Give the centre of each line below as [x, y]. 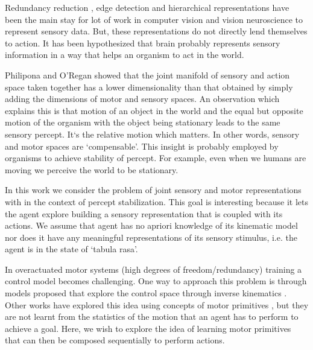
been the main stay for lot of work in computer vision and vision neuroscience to [154, 19]
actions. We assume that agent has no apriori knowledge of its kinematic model [151, 225]
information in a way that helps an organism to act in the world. [125, 55]
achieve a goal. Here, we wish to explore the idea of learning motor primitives [148, 328]
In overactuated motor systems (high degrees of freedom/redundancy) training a [153, 269]
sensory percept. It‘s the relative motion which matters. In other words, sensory [152, 134]
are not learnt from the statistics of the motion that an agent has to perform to [152, 317]
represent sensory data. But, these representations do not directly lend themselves [156, 31]
